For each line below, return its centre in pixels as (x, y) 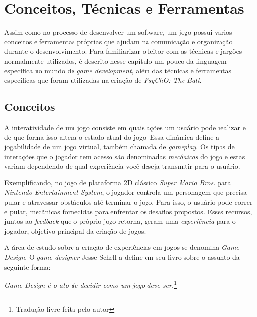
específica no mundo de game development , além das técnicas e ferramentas (118, 70)
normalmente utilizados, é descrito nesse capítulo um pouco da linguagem (116, 60)
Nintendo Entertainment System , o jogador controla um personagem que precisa (126, 192)
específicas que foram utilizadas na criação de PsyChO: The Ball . (103, 80)
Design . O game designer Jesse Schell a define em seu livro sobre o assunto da (122, 257)
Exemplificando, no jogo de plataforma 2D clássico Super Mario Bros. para (118, 182)
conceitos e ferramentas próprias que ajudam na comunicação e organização (119, 41)
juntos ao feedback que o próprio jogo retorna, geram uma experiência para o (120, 221)
